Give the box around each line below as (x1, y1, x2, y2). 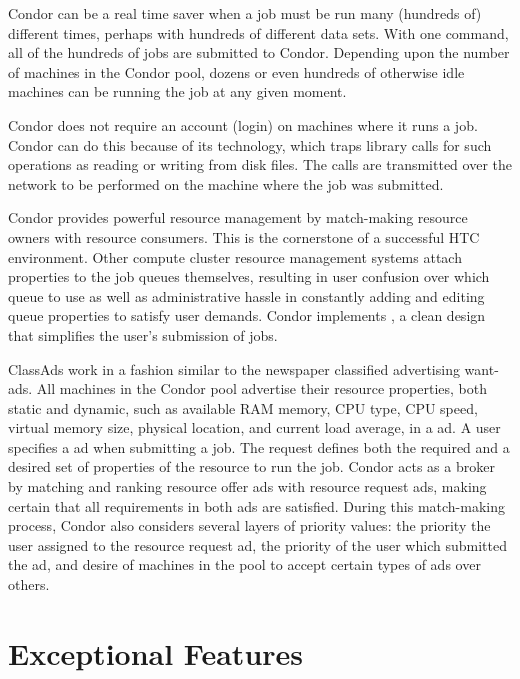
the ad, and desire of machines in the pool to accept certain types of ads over (8, 554, 481, 575)
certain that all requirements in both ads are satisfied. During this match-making (8, 495, 506, 516)
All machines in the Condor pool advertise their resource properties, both (36, 378, 488, 399)
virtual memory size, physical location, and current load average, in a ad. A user (8, 417, 501, 438)
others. (8, 574, 50, 595)
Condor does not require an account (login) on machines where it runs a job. (8, 114, 478, 135)
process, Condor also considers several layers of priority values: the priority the (8, 515, 491, 536)
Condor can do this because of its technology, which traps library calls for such (8, 134, 492, 155)
